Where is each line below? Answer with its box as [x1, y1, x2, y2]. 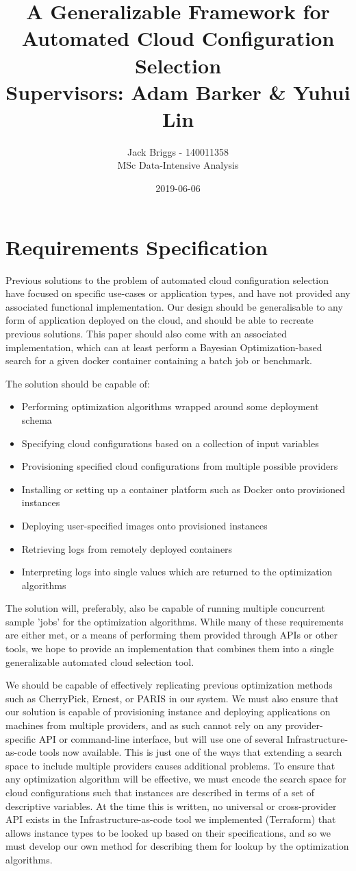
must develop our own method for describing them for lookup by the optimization [5, 839, 349, 853]
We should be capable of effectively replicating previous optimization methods [5, 678, 333, 692]
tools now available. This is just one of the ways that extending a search [39, 745, 342, 759]
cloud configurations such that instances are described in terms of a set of [5, 785, 315, 799]
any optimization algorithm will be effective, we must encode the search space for [5, 772, 346, 786]
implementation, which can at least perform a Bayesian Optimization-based [5, 339, 322, 354]
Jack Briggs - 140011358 [127, 144, 229, 158]
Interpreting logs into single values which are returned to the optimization [21, 564, 333, 579]
